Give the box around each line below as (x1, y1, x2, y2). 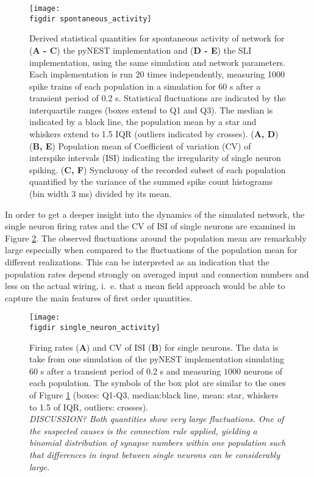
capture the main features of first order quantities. (5, 291, 193, 304)
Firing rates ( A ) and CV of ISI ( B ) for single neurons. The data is (29, 340, 279, 353)
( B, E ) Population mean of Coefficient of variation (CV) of (29, 139, 251, 152)
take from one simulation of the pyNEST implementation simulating (29, 353, 285, 365)
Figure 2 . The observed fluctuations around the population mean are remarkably (5, 231, 307, 244)
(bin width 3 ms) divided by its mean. (29, 187, 172, 200)
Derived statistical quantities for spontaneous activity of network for (29, 32, 285, 45)
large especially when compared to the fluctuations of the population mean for (5, 243, 298, 256)
